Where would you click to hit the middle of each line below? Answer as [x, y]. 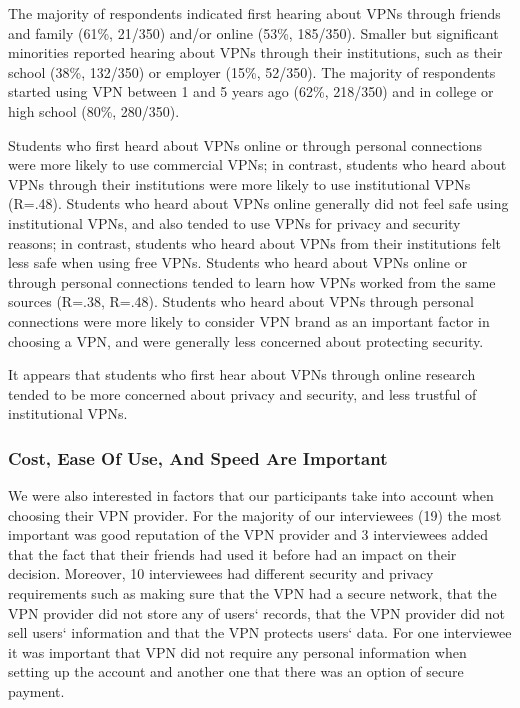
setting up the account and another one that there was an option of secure [236, 671]
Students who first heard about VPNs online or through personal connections [245, 144]
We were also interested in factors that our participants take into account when [251, 495]
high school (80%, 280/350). [94, 110]
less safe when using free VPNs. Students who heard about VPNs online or [238, 262]
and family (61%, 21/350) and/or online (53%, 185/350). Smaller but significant [253, 32]
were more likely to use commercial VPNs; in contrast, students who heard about [257, 164]
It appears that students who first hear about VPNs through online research [242, 374]
